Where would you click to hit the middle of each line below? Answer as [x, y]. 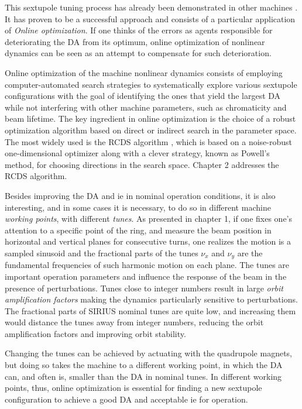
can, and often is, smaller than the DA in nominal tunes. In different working [143, 376]
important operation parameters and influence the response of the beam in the [146, 276]
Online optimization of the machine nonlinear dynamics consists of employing [144, 72]
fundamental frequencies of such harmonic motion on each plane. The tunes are [147, 265]
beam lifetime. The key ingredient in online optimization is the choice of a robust [150, 118]
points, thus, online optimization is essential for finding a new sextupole [133, 388]
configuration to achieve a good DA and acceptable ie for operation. [126, 399]
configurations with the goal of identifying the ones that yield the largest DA [143, 96]
